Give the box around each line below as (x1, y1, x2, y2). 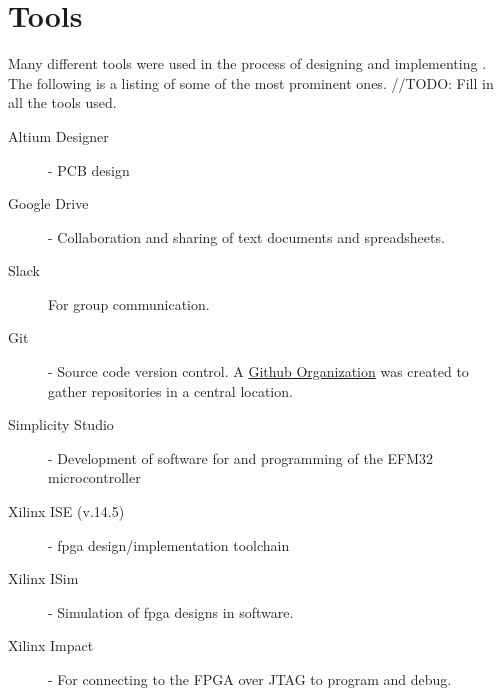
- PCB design (48, 159, 130, 180)
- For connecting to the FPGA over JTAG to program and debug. (48, 669, 452, 689)
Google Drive (8, 193, 89, 214)
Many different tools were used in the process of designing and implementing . (8, 53, 487, 74)
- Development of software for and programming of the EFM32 (48, 447, 434, 468)
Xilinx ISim (8, 568, 79, 589)
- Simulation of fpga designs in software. (48, 601, 294, 622)
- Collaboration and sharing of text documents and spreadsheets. (48, 226, 445, 247)
